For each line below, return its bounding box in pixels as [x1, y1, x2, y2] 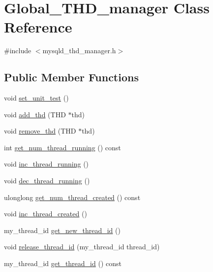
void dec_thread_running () [4, 175, 90, 186]
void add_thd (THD [4, 109, 66, 119]
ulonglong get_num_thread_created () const [4, 192, 141, 202]
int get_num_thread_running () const [4, 142, 121, 152]
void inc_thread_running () [4, 159, 89, 169]
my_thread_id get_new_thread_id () [4, 225, 121, 235]
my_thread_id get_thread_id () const [4, 258, 122, 269]
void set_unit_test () [4, 93, 69, 103]
